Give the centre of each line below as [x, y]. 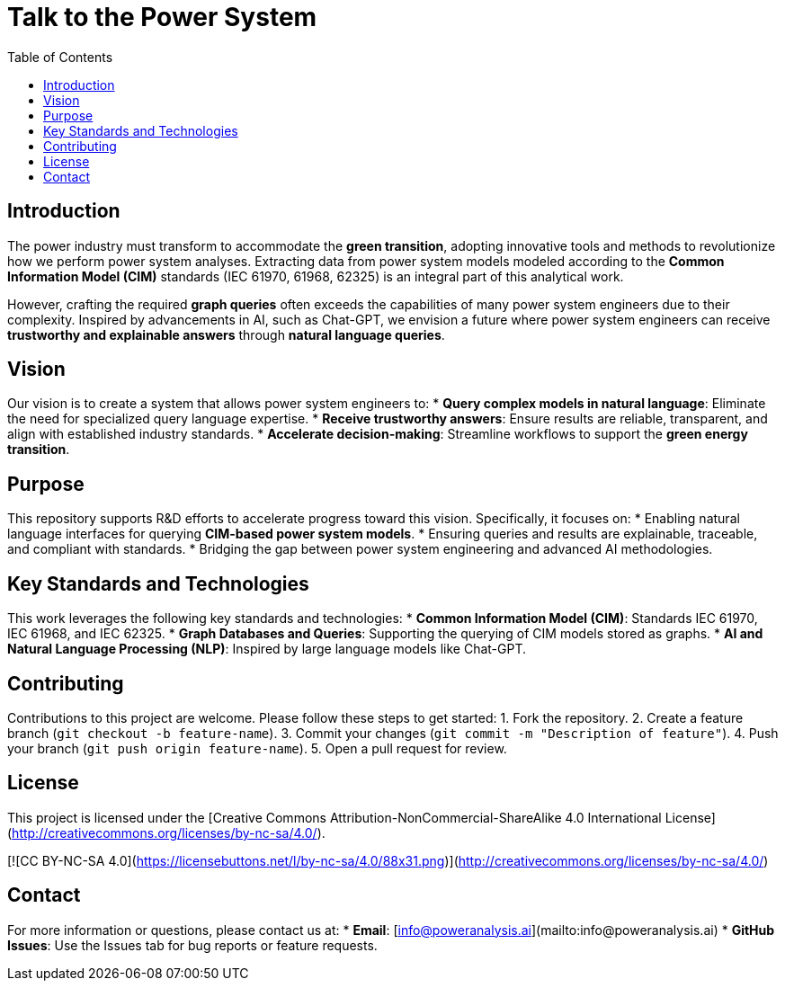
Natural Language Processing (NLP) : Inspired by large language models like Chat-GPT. [267, 649]
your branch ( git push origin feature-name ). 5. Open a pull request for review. [257, 748]
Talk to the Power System [162, 17]
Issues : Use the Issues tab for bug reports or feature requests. [192, 945]
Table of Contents [60, 57]
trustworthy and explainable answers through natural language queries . [226, 334]
